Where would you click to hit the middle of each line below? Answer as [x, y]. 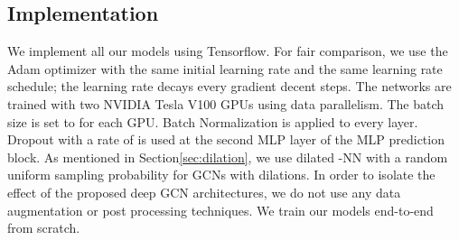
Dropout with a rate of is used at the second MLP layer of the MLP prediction [226, 139]
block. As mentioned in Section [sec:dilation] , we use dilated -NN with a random [228, 157]
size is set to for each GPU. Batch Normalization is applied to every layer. [213, 121]
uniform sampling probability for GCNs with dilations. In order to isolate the [221, 175]
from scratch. [44, 228]
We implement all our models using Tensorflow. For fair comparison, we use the [228, 51]
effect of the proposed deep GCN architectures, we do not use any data [204, 192]
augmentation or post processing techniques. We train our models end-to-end [220, 210]
